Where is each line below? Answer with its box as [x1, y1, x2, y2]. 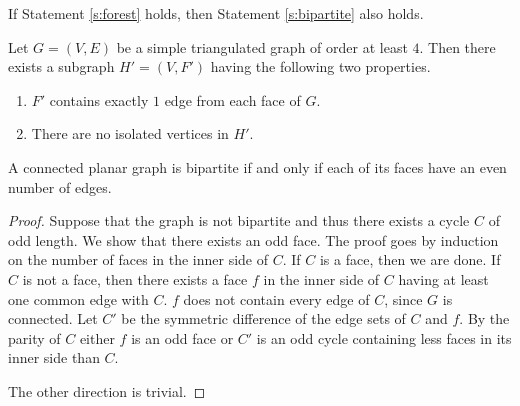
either [79, 327, 115, 348]
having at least [398, 268, 489, 289]
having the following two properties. [210, 56, 431, 77]
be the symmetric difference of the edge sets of [121, 308, 406, 329]
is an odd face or [131, 327, 234, 348]
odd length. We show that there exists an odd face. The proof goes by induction [8, 229, 499, 250]
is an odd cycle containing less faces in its [256, 327, 512, 348]
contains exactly [49, 89, 149, 110]
